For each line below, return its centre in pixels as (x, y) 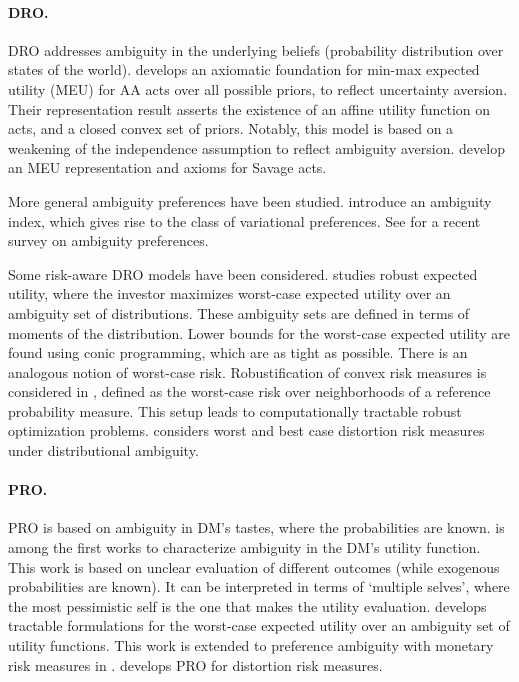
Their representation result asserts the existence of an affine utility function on (249, 108)
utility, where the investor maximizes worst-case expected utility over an (229, 293)
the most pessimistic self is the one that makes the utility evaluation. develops (247, 605)
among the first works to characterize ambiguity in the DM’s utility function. (244, 547)
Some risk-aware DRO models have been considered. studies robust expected (243, 273)
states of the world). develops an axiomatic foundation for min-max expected (244, 69)
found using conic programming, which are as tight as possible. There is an (238, 352)
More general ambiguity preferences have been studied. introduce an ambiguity (250, 200)
